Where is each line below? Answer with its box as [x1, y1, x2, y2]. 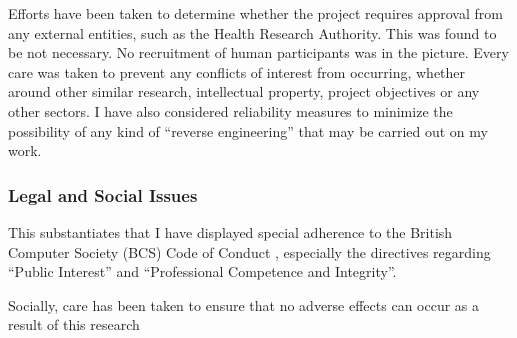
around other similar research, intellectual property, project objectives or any [8, 81, 480, 102]
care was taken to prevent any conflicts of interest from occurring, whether [8, 61, 466, 82]
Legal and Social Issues [8, 182, 198, 207]
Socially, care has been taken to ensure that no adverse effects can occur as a [8, 294, 480, 315]
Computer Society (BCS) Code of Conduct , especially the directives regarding [8, 241, 491, 262]
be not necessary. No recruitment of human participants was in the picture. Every [8, 42, 509, 63]
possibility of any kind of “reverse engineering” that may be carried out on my [8, 120, 488, 141]
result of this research [8, 314, 140, 335]
